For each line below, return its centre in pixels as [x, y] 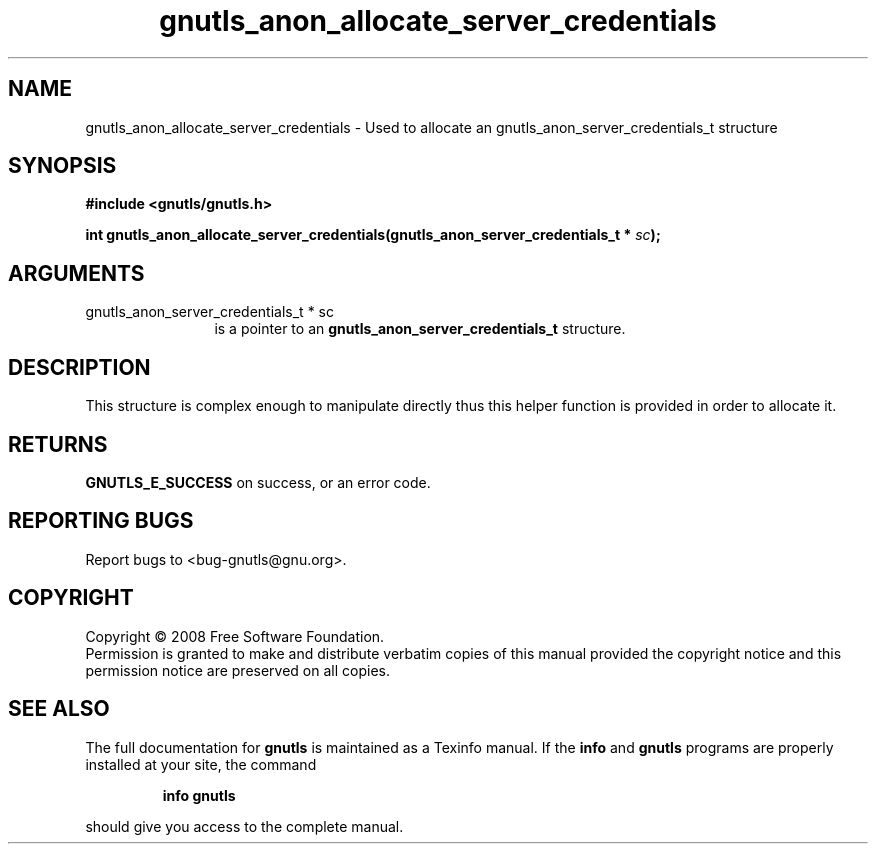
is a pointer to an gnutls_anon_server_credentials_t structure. [420, 329]
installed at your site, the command [201, 764]
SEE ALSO [59, 709]
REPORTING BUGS [101, 521]
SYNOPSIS [62, 166]
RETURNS [58, 444]
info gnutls [199, 795]
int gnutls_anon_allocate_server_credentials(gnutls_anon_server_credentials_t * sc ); [373, 235]
